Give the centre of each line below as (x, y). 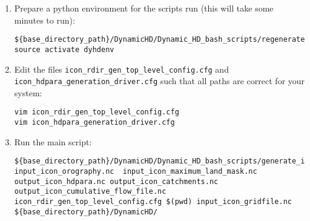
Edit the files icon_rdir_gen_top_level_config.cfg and (121, 69)
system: (28, 92)
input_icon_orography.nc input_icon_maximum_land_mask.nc (136, 171)
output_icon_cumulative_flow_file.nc (90, 192)
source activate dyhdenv (64, 49)
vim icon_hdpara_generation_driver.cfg (94, 123)
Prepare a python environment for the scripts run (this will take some (144, 8)
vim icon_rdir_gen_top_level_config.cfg (97, 112)
